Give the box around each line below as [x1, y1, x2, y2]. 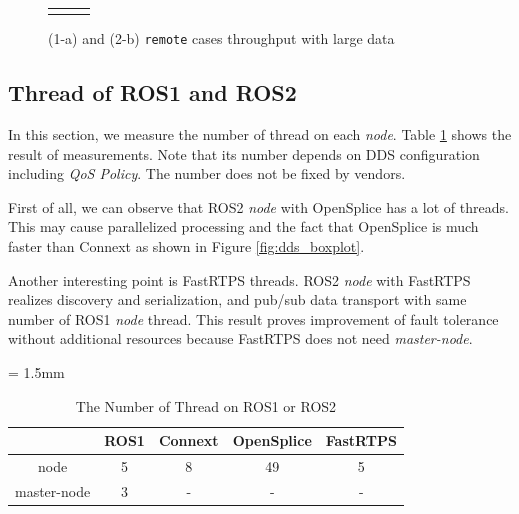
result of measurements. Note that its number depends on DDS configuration [8, 143, 480, 164]
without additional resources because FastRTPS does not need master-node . [8, 328, 473, 349]
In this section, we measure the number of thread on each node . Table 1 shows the [8, 124, 512, 145]
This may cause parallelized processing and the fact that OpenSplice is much [8, 216, 479, 237]
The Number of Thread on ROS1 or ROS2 [75, 395, 337, 416]
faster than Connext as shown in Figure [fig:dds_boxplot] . [8, 236, 365, 257]
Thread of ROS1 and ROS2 [8, 77, 297, 108]
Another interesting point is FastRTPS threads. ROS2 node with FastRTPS [8, 269, 471, 290]
